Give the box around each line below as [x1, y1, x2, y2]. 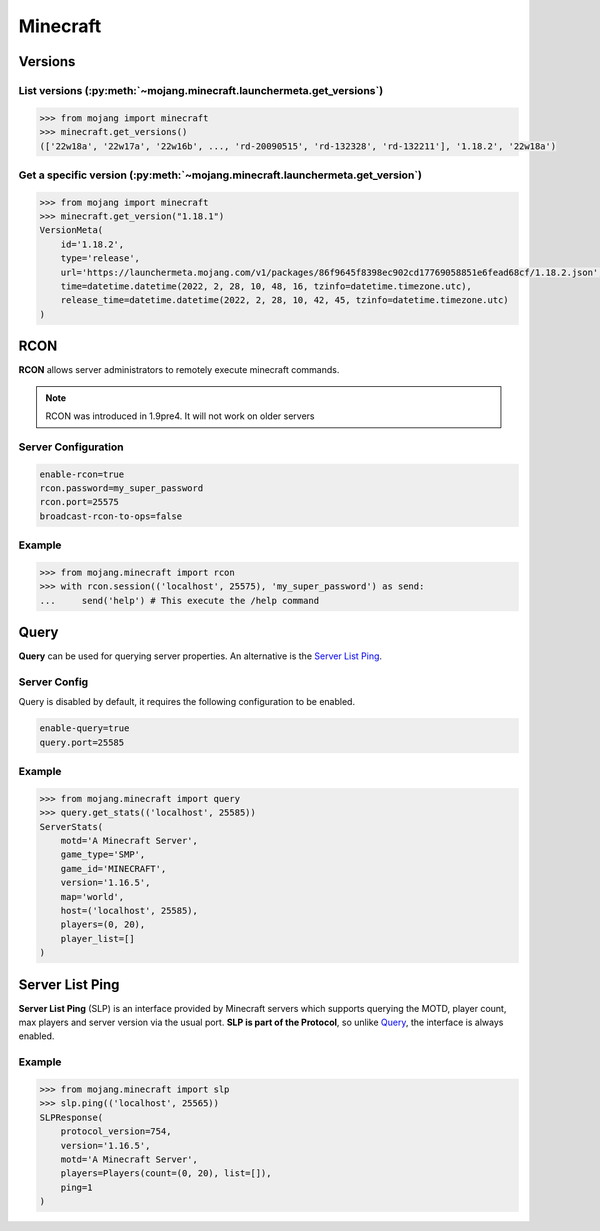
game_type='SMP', [60, 849, 146, 860]
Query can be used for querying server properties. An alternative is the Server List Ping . [18, 650, 383, 662]
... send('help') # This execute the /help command [39, 595, 320, 606]
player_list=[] [60, 933, 135, 944]
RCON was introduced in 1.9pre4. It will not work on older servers [45, 410, 315, 422]
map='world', [60, 891, 125, 902]
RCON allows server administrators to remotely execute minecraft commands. [18, 364, 340, 376]
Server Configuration [18, 440, 124, 454]
